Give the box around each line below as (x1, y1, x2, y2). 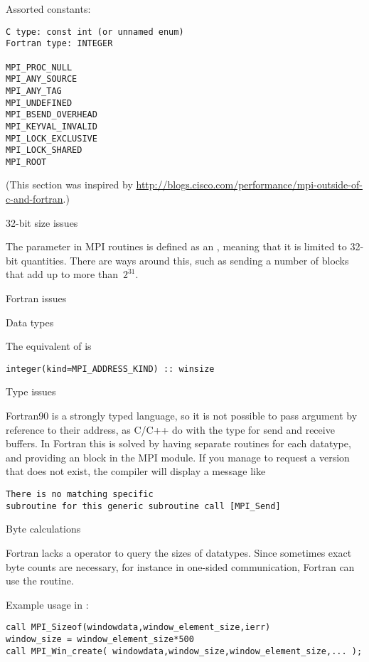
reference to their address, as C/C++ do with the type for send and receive (6, 422, 335, 437)
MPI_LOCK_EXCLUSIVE (6, 133, 97, 144)
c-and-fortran (6, 191, 63, 206)
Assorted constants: (6, 1, 91, 16)
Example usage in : (6, 597, 89, 612)
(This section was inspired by (6, 177, 133, 192)
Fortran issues (6, 291, 67, 306)
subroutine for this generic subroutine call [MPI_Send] (6, 501, 281, 511)
